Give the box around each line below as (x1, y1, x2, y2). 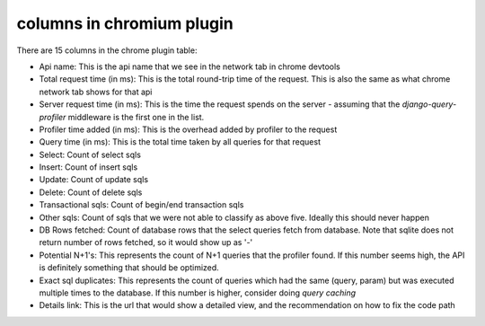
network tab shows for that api (39, 86, 153, 97)
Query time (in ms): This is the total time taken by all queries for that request (39, 137, 321, 147)
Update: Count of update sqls (39, 174, 148, 185)
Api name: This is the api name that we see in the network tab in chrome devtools (39, 61, 340, 72)
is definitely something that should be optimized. (39, 262, 219, 273)
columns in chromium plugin (16, 13, 234, 33)
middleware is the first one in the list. (67, 111, 205, 122)
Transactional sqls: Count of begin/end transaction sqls (39, 199, 244, 210)
